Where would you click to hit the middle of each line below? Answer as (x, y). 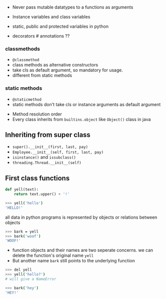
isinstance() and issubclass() (44, 157)
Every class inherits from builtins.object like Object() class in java (82, 119)
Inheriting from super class (48, 135)
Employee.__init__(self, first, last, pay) (58, 152)
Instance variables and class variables (51, 17)
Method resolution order (37, 114)
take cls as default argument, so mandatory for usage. (68, 70)
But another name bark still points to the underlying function (74, 261)
